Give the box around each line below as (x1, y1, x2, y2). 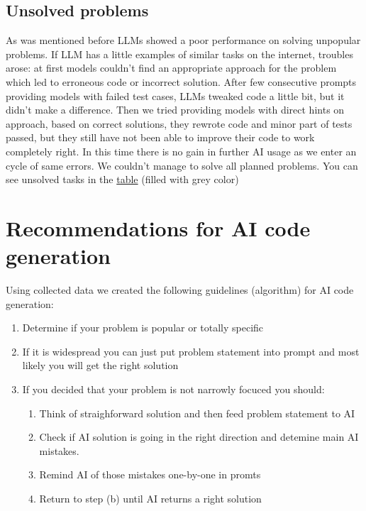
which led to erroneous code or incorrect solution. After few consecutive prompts (6, 74, 357, 89)
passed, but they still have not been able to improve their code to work (6, 130, 315, 145)
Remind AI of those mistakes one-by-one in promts (39, 467, 261, 482)
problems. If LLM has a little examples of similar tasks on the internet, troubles (6, 46, 353, 61)
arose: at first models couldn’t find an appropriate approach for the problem (6, 60, 337, 75)
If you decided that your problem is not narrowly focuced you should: (22, 382, 325, 397)
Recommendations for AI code (6, 213, 311, 242)
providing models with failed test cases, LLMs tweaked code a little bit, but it (6, 88, 345, 103)
